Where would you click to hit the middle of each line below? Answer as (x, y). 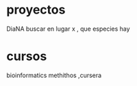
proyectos (36, 10)
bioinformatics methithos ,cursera (54, 75)
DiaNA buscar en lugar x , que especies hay (68, 29)
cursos (27, 56)
